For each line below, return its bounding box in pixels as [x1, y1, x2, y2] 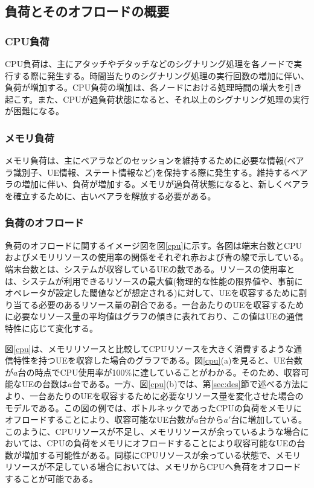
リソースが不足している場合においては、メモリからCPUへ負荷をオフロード [5, 460, 301, 473]
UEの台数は [21, 377, 68, 390]
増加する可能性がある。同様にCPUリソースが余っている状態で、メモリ [21, 448, 301, 461]
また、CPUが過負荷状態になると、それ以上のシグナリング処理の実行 [37, 92, 309, 105]
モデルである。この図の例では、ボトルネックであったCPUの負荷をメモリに [5, 401, 302, 414]
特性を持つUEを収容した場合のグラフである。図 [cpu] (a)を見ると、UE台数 [13, 354, 303, 367]
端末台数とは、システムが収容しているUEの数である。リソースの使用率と [5, 262, 295, 275]
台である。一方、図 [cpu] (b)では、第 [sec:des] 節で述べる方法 [72, 377, 300, 390]
